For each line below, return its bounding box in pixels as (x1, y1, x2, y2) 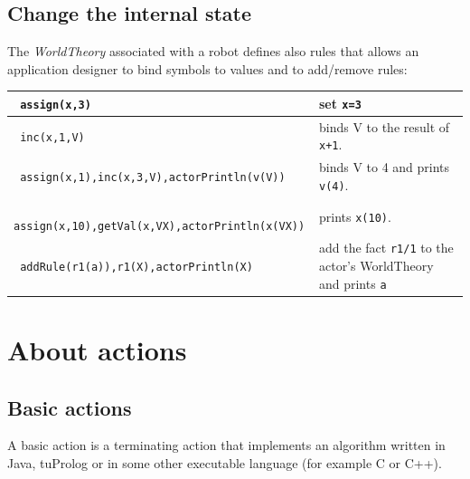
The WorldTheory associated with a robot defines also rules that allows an (7, 42, 419, 61)
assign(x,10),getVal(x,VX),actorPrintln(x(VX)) (14, 220, 305, 234)
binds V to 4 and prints (318, 158, 450, 177)
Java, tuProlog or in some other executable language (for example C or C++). (7, 453, 442, 472)
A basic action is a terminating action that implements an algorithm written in (7, 436, 446, 455)
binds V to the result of (318, 117, 450, 136)
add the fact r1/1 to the (318, 238, 454, 257)
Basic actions (7, 393, 132, 421)
